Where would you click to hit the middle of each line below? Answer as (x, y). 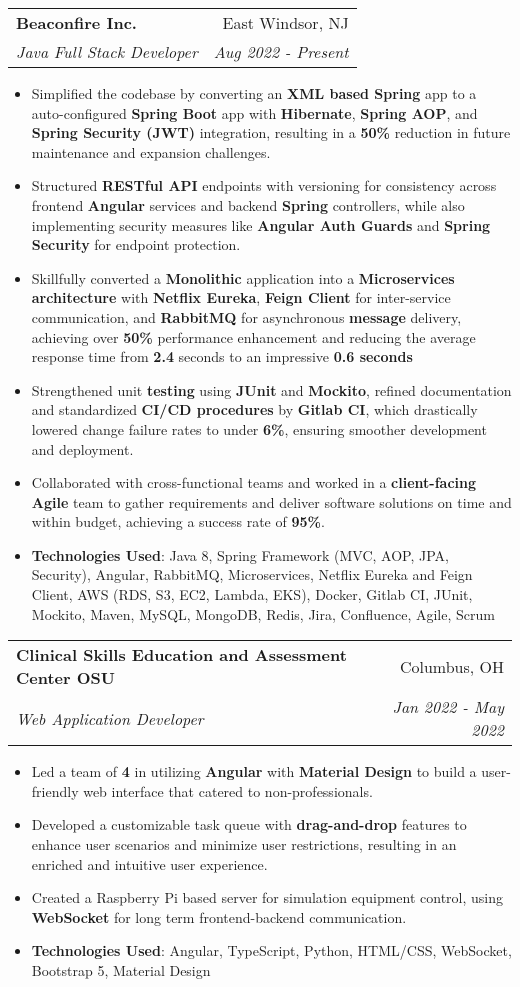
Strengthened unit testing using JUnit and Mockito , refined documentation (271, 389)
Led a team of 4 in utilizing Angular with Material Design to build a (254, 771)
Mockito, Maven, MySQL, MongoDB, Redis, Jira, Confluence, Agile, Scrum (263, 613)
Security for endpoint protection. (136, 244)
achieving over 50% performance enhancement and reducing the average (253, 336)
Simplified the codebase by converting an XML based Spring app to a (254, 93)
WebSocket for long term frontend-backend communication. (219, 916)
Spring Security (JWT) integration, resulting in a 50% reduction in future (271, 132)
